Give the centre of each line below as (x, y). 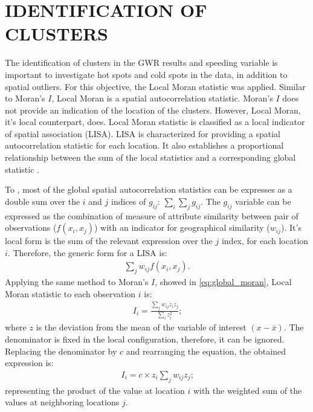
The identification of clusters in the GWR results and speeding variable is (141, 63)
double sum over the (43, 201)
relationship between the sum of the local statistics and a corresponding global (150, 157)
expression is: (29, 363)
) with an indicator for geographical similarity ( (182, 227)
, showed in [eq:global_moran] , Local (223, 282)
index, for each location (265, 241)
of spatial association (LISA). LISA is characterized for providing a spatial (143, 133)
